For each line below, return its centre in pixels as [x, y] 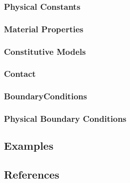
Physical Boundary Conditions [65, 119]
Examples [29, 146]
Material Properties [44, 29]
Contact [20, 74]
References [32, 174]
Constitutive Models [45, 51]
